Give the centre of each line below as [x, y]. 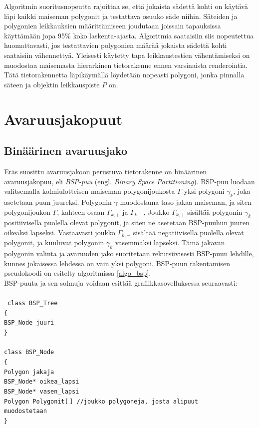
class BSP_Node [29, 352]
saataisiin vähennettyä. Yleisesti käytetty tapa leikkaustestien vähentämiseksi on [127, 55]
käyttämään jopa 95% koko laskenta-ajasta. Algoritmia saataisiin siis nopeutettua [129, 35]
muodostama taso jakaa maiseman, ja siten [186, 202]
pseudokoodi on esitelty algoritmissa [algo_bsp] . [78, 273]
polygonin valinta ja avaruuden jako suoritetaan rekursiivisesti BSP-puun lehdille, [129, 253]
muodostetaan [25, 411]
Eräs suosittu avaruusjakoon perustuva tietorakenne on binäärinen [106, 171]
